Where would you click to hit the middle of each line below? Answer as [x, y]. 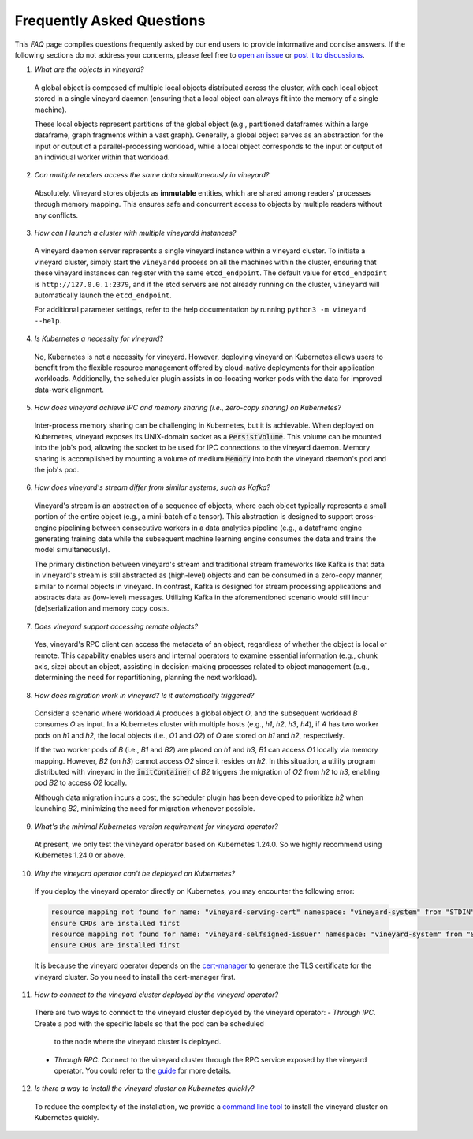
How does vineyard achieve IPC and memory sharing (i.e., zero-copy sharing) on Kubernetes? [188, 408]
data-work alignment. [69, 390]
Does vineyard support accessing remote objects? [116, 626]
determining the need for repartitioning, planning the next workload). [146, 678]
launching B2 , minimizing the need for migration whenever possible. [145, 809]
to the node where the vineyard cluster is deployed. [138, 1042]
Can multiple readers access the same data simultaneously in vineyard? [152, 175]
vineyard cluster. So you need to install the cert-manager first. [135, 977]
